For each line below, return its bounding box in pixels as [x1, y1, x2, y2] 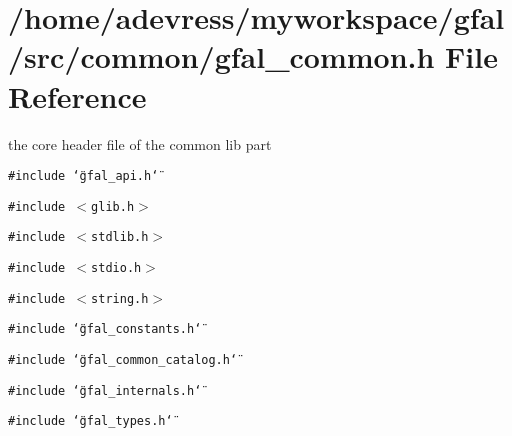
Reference [8, 75, 147, 116]
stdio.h [91, 261, 142, 276]
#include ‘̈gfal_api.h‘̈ [8, 169, 159, 184]
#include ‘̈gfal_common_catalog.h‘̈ [8, 353, 238, 368]
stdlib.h [91, 230, 149, 245]
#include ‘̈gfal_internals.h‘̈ [8, 383, 202, 398]
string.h [91, 291, 149, 306]
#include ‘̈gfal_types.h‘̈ [8, 414, 173, 429]
